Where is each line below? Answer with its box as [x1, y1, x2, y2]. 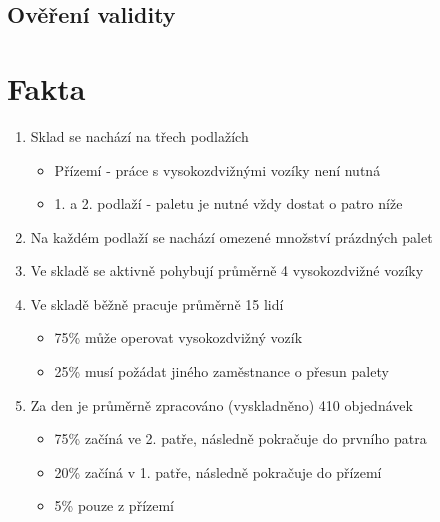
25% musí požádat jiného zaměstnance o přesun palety [54, 361, 389, 382]
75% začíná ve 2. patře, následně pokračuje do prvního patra [54, 428, 427, 449]
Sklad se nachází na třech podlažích [30, 125, 249, 146]
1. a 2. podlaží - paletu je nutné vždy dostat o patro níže [54, 193, 403, 214]
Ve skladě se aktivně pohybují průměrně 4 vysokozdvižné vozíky [30, 260, 424, 281]
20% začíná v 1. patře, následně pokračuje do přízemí [54, 461, 382, 482]
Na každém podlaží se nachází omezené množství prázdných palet [30, 226, 433, 247]
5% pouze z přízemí [54, 495, 175, 516]
